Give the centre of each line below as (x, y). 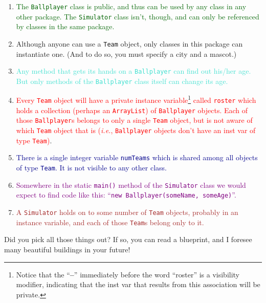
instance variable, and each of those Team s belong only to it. (110, 222)
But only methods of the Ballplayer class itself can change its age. (122, 81)
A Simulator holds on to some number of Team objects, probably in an (127, 212)
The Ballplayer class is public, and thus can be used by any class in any (131, 6)
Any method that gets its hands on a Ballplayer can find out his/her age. (134, 71)
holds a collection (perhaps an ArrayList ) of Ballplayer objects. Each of (132, 110)
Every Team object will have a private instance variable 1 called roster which (136, 99)
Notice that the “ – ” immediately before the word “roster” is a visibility (128, 274)
